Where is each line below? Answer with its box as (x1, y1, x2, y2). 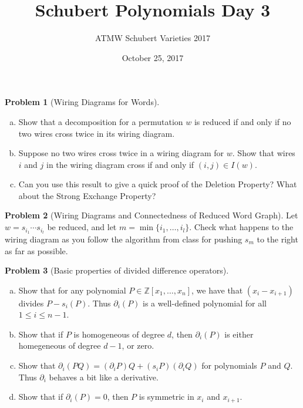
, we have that (191, 284, 243, 296)
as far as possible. (5, 244, 68, 257)
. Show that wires (232, 147, 295, 159)
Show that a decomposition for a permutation (18, 115, 183, 127)
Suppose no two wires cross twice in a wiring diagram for (18, 147, 224, 159)
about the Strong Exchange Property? (18, 189, 156, 201)
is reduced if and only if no (194, 115, 291, 127)
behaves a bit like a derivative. (49, 370, 159, 383)
